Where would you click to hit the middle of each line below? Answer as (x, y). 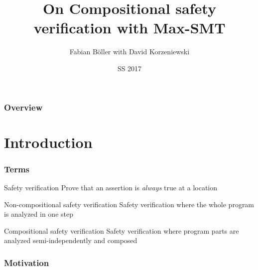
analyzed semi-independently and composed (71, 240)
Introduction (48, 142)
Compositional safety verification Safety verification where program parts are (122, 230)
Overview (23, 107)
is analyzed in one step (39, 214)
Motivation (27, 262)
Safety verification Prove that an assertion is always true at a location (111, 188)
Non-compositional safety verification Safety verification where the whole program (129, 204)
